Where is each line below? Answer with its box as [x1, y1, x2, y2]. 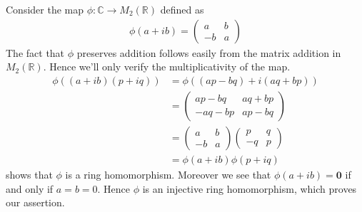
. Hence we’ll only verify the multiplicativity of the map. [43, 59, 291, 74]
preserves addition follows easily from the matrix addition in [76, 45, 341, 60]
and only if [6, 181, 54, 196]
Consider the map [6, 2, 84, 16]
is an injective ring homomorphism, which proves [142, 181, 357, 196]
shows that [6, 166, 53, 181]
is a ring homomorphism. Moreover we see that [65, 166, 271, 181]
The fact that [6, 45, 65, 60]
